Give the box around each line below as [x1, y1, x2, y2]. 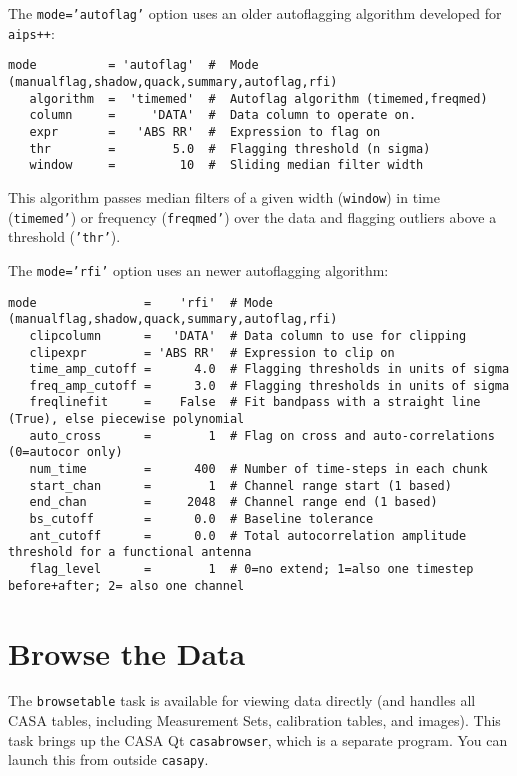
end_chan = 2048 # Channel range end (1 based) [29, 495, 438, 510]
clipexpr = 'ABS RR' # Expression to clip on [29, 345, 395, 360]
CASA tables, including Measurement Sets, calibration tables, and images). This [8, 710, 501, 731]
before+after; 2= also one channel [8, 578, 245, 593]
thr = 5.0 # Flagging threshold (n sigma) [29, 141, 431, 156]
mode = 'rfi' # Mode [8, 295, 273, 310]
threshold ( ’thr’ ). [8, 226, 121, 247]
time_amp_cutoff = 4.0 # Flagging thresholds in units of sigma [29, 362, 510, 377]
